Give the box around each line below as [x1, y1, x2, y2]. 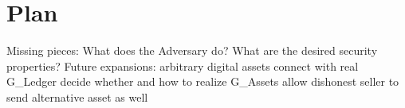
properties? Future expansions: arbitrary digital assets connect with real [6, 57, 359, 74]
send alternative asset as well [6, 88, 148, 105]
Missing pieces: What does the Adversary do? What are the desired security [6, 42, 378, 59]
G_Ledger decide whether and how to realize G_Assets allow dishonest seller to [6, 73, 399, 90]
